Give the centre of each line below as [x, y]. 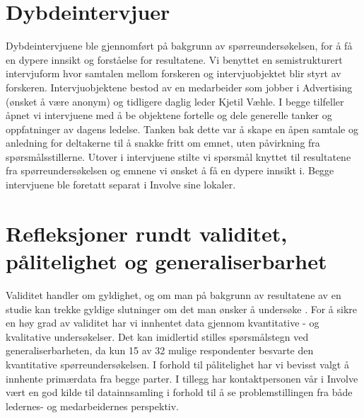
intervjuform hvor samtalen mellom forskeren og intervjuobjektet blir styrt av [174, 73]
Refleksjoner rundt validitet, [147, 233]
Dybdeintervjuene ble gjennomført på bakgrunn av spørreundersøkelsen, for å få [179, 46]
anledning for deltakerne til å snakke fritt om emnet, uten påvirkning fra [163, 143]
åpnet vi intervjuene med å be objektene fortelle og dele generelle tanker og [169, 115]
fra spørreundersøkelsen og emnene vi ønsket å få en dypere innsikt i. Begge [170, 170]
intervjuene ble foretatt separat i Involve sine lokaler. [121, 185]
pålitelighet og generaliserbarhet [166, 261]
